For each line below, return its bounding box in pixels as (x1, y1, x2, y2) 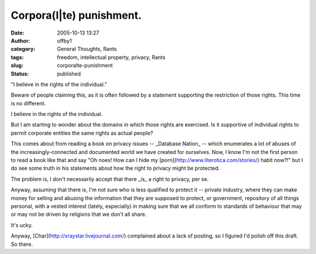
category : (11, 46, 36, 53)
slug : (11, 62, 23, 69)
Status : (11, 70, 29, 77)
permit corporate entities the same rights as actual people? (11, 129, 153, 136)
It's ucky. (11, 221, 33, 228)
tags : (11, 53, 24, 61)
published (57, 70, 81, 77)
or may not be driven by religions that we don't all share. (11, 211, 147, 218)
